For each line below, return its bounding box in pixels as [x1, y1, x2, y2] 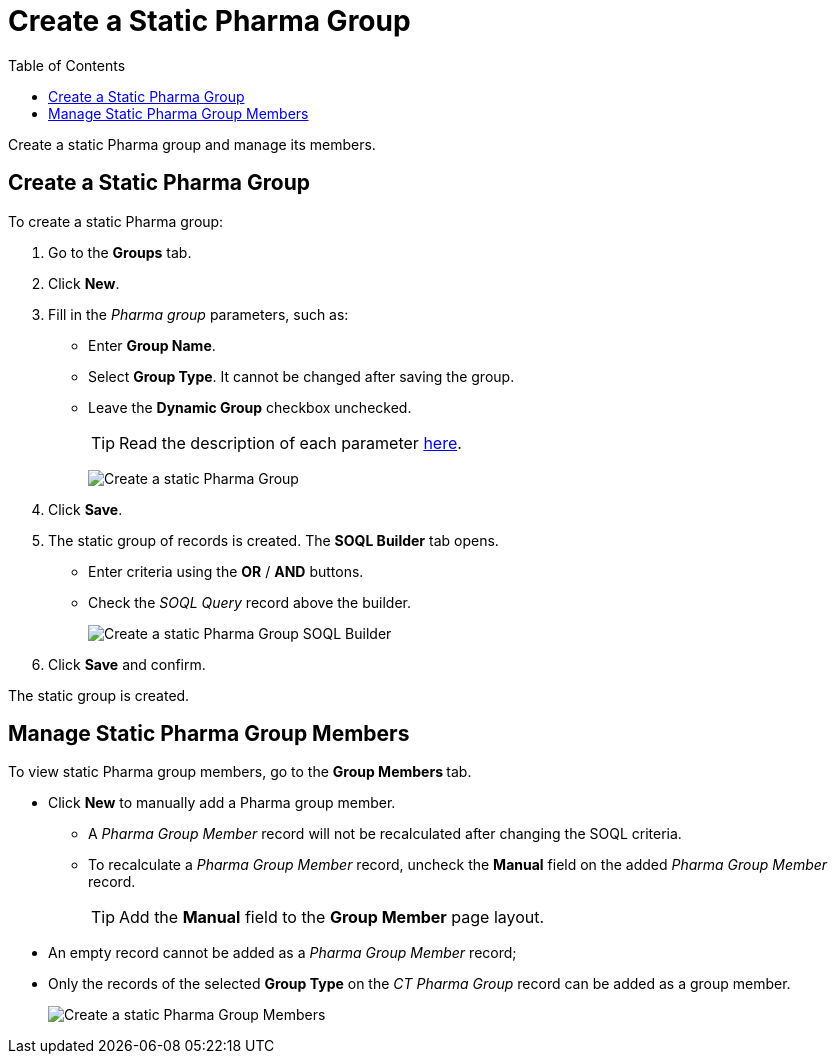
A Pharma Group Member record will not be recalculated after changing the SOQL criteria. [88, 825, 682, 843]
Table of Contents [8, 56, 126, 74]
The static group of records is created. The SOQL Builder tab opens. [48, 531, 499, 549]
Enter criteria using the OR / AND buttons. [88, 562, 364, 580]
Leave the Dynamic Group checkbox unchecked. [88, 398, 412, 416]
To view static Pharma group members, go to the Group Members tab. [8, 763, 472, 781]
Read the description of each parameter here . [119, 432, 462, 453]
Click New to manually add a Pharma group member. [48, 794, 396, 812]
